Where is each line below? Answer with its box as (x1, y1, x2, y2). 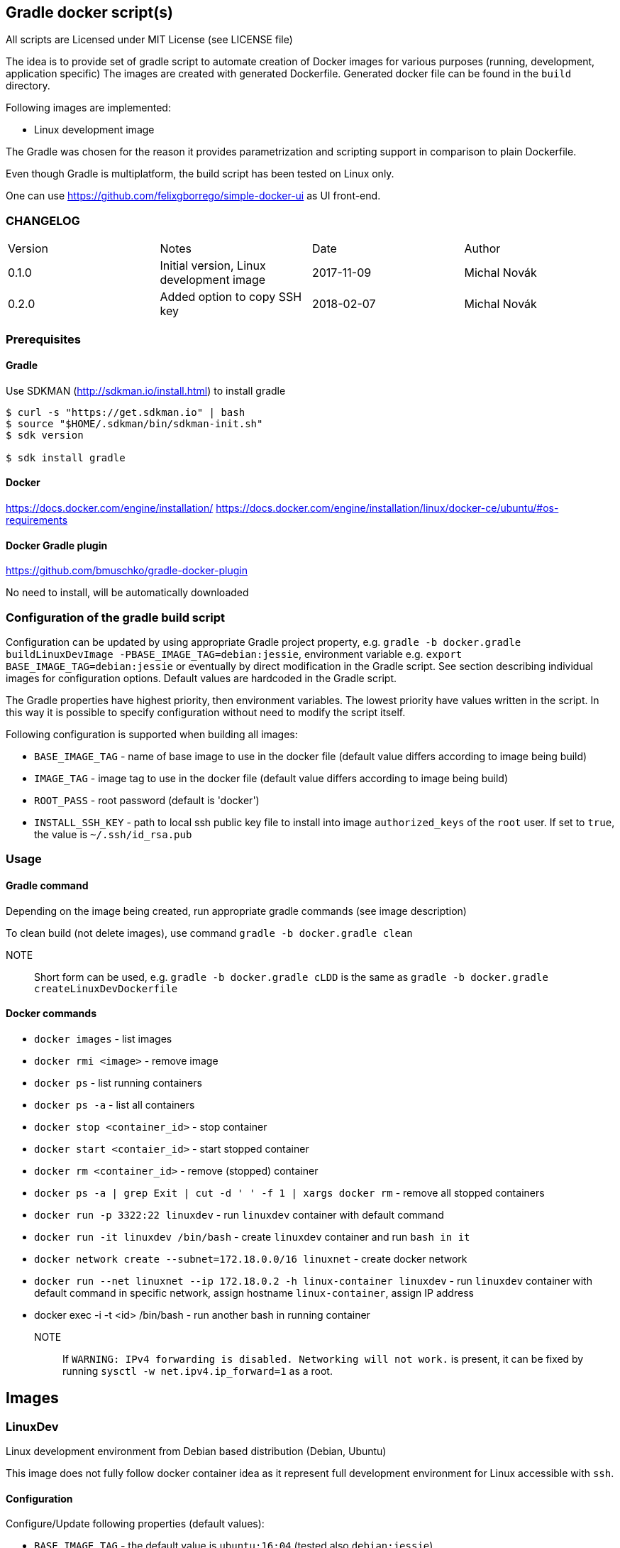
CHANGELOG (6, 213, 80, 228)
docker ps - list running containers (34, 1076, 202, 1089)
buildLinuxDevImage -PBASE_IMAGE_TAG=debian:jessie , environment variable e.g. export (6, 647, 463, 660)
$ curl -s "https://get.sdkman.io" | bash (6, 406, 245, 418)
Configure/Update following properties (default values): (6, 1517, 265, 1530)
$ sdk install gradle (6, 451, 126, 463)
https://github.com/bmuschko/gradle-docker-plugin (6, 564, 248, 577)
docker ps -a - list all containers (34, 1098, 195, 1111)
